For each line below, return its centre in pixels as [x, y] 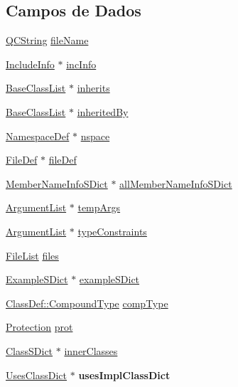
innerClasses [91, 350]
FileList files [32, 255]
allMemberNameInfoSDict [176, 183]
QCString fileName [47, 40]
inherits [93, 88]
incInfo [81, 64]
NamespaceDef [38, 136]
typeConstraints [112, 231]
